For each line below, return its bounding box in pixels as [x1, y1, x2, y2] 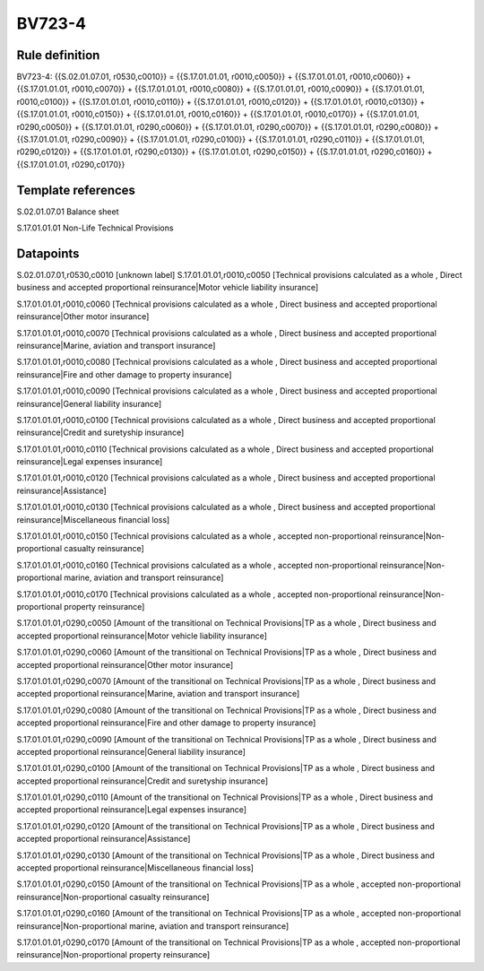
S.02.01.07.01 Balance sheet [16, 206, 119, 217]
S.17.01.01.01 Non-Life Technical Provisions [16, 222, 174, 233]
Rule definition [16, 48, 100, 63]
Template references [16, 182, 136, 197]
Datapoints [16, 246, 80, 261]
